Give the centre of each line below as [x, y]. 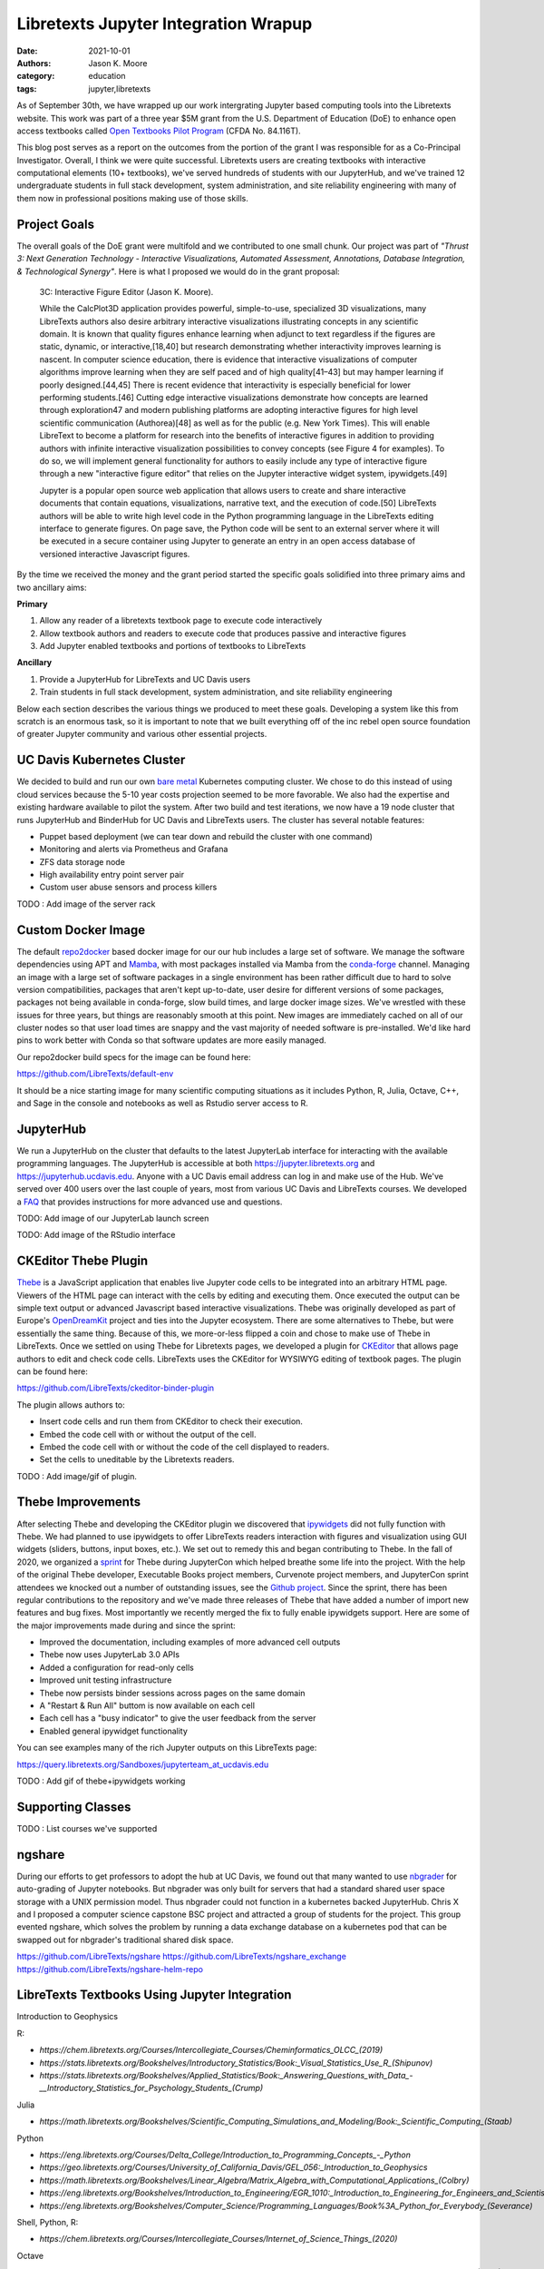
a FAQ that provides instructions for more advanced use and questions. [150, 1202]
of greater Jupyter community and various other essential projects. [142, 734]
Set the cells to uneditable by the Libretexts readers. [137, 1459]
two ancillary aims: [52, 587]
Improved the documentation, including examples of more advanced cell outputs [190, 1642]
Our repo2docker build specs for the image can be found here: [134, 1056]
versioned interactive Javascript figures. [115, 554]
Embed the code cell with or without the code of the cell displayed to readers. [185, 1447]
